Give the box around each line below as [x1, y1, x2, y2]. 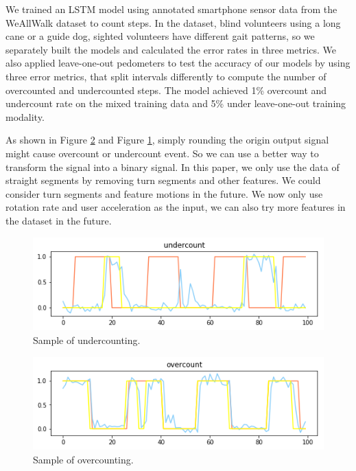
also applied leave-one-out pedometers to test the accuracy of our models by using [5, 56, 351, 70]
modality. [5, 109, 45, 124]
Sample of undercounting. [33, 332, 141, 347]
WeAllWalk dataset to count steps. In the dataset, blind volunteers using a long [5, 15, 341, 30]
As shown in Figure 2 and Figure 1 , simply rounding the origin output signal [5, 133, 329, 147]
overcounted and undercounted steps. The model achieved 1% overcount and [5, 82, 327, 97]
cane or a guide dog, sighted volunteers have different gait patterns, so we [5, 29, 315, 43]
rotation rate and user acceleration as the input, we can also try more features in [5, 200, 346, 214]
